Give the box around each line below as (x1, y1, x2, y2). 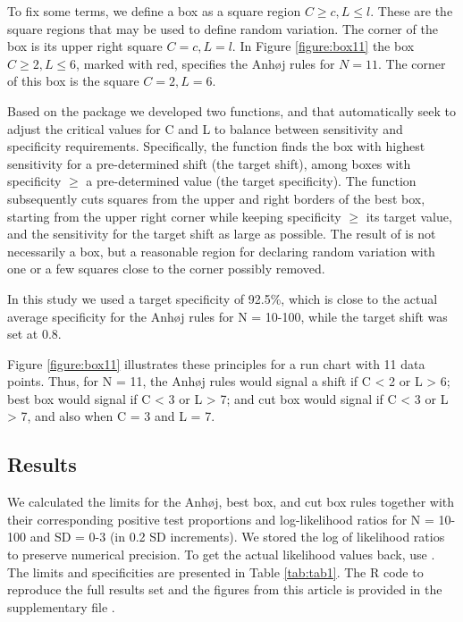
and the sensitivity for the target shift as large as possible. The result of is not (7, 224, 436, 243)
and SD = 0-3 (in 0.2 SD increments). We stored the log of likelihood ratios (29, 527, 445, 546)
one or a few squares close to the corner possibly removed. (7, 259, 325, 278)
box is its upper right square (7, 37, 163, 55)
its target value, (366, 206, 452, 225)
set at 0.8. (7, 324, 62, 343)
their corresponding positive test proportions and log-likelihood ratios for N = (7, 509, 434, 528)
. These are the (370, 2, 453, 20)
